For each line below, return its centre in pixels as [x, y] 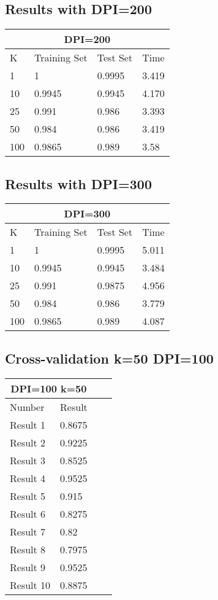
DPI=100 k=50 [49, 388]
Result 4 [28, 478]
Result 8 [28, 549]
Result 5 [28, 496]
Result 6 [28, 513]
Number [27, 407]
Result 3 [28, 460]
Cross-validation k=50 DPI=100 [109, 358]
